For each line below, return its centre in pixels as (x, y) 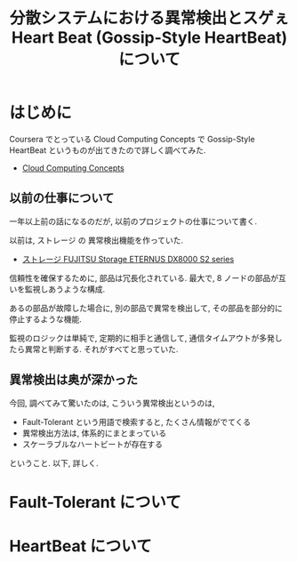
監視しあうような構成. (65, 289)
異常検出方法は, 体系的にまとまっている (94, 433)
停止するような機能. (46, 319)
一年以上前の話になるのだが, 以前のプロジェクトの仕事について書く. (133, 221)
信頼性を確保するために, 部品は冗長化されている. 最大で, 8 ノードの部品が (144, 277)
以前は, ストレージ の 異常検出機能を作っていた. (96, 240)
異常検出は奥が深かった (73, 380)
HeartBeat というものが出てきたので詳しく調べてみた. (108, 150)
